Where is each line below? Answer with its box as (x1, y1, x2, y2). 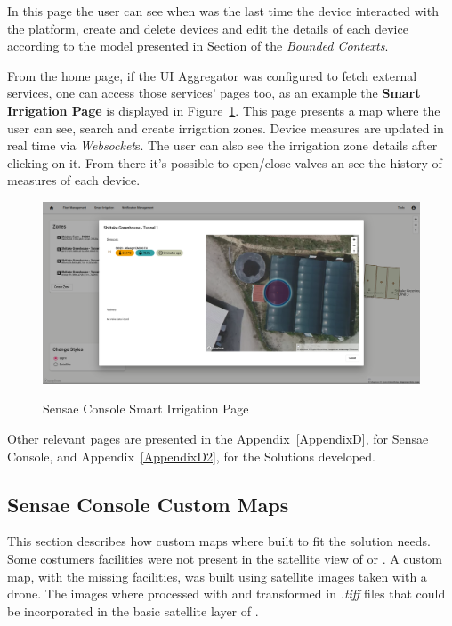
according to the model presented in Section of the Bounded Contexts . (7, 36, 389, 55)
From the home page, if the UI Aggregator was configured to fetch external (7, 66, 417, 84)
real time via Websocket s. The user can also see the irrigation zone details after (7, 136, 438, 155)
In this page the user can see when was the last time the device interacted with (7, 2, 439, 20)
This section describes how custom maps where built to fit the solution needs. (7, 532, 431, 550)
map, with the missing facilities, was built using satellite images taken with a (7, 566, 427, 585)
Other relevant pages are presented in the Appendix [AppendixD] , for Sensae (7, 429, 429, 448)
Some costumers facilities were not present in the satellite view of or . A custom (7, 550, 442, 568)
